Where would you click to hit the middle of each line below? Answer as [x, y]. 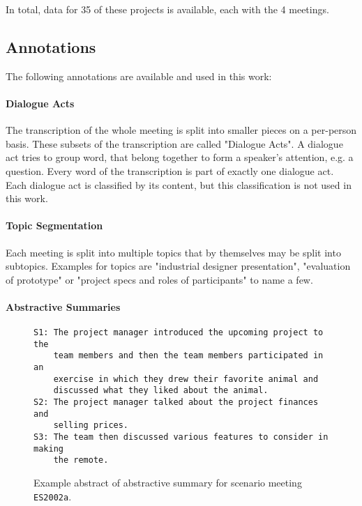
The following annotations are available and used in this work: [139, 76]
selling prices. [91, 426]
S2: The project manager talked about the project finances [176, 402]
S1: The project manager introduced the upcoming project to [179, 333]
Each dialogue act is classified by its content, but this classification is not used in [179, 184]
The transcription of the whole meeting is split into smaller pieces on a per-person [181, 130]
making [48, 449]
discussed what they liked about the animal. [161, 391]
